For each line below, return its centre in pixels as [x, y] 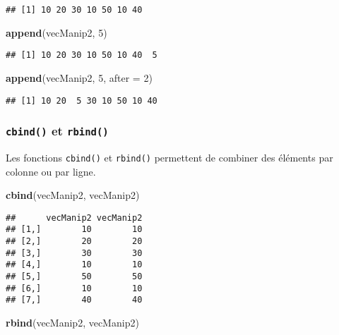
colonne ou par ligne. [51, 171]
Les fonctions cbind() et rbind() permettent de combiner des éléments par [169, 157]
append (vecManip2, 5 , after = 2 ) [79, 77]
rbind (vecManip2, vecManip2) [72, 323]
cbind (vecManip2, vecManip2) [73, 195]
